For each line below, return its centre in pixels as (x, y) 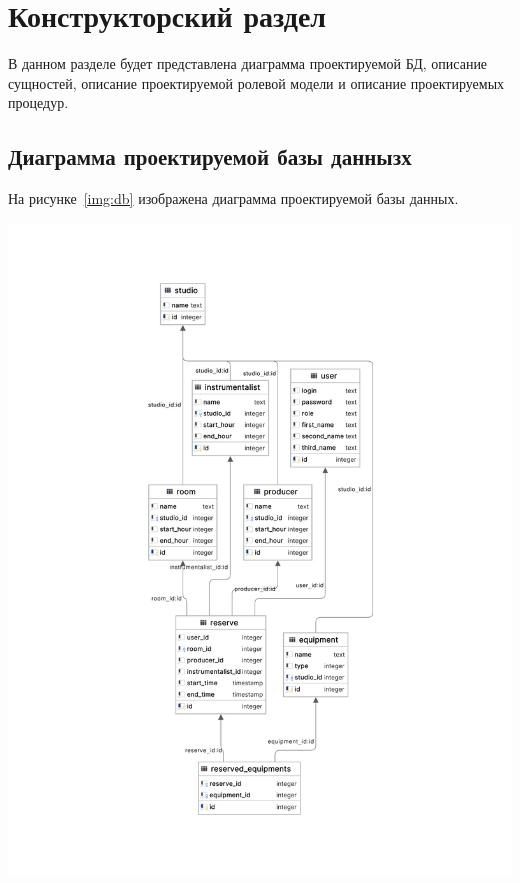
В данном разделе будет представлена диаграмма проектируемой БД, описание (248, 63)
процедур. (38, 102)
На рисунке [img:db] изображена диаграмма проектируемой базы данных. (233, 198)
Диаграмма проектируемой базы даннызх (210, 156)
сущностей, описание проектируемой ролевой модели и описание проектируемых (256, 82)
